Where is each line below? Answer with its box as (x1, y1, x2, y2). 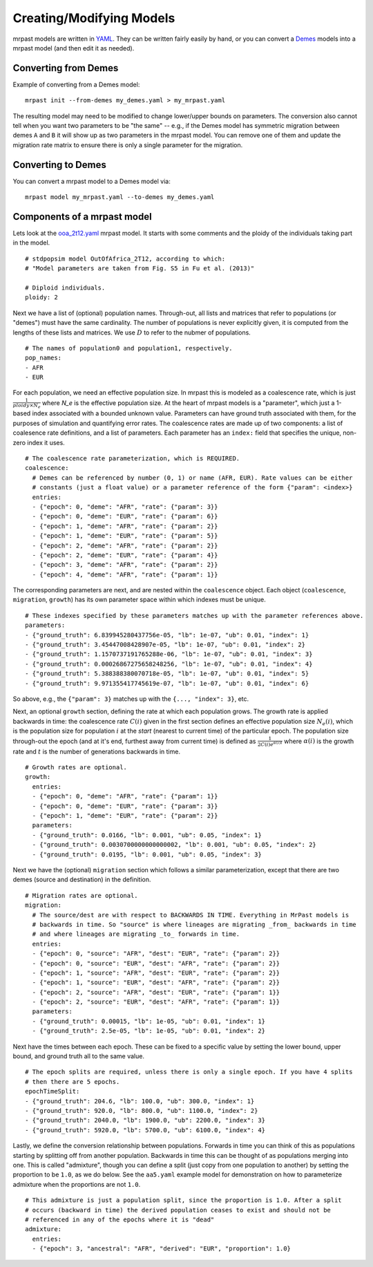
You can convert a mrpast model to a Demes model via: (12, 177, 171, 185)
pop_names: (25, 354, 62, 362)
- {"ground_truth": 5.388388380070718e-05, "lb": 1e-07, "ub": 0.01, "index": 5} (25, 670, 309, 677)
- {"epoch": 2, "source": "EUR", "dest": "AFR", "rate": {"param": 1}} (32, 998, 280, 1006)
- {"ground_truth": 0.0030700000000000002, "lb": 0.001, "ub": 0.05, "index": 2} (32, 841, 317, 849)
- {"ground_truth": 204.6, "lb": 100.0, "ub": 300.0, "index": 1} (25, 1097, 255, 1105)
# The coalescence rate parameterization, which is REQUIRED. (25, 455, 240, 462)
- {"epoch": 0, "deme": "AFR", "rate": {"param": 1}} (32, 792, 218, 800)
